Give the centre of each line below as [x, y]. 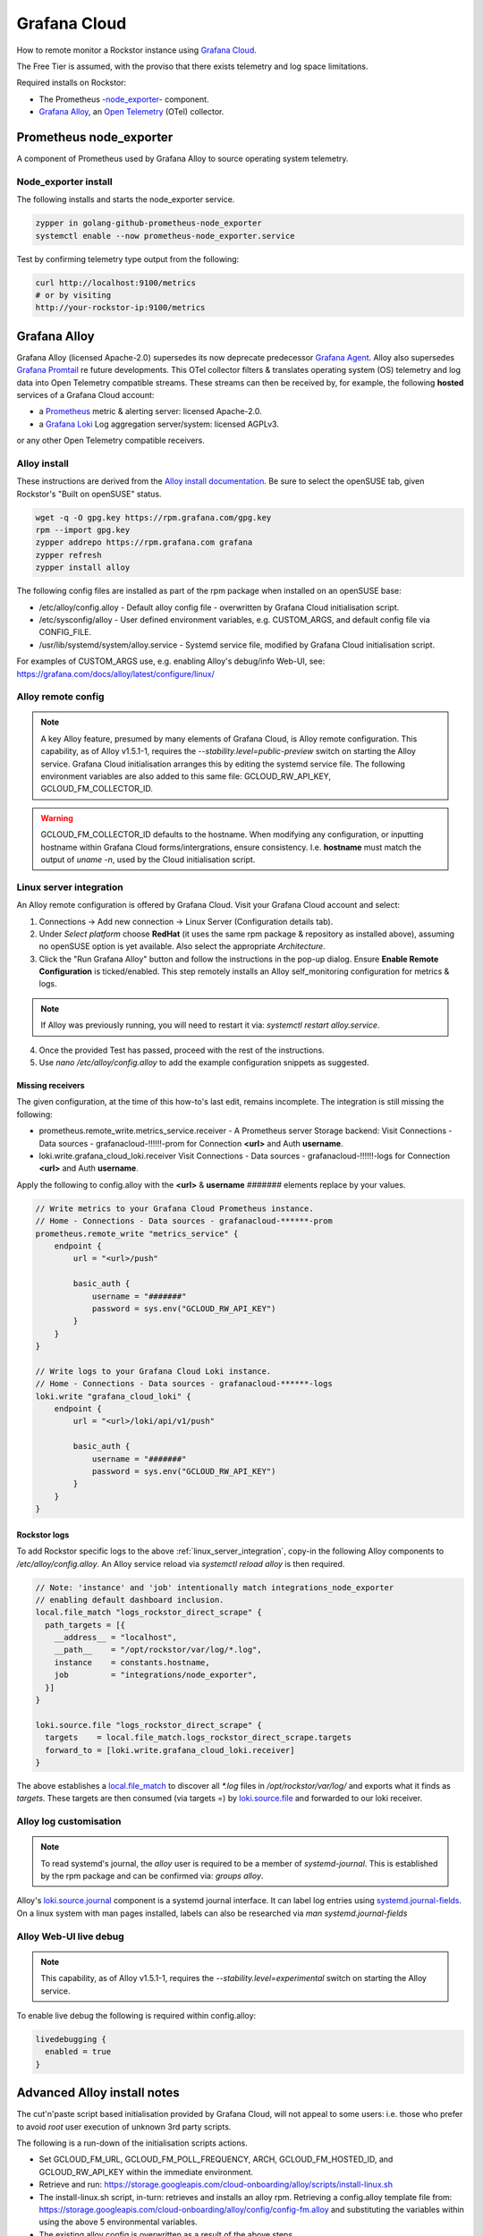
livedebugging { [71, 2039]
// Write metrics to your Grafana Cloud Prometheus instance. [174, 1208]
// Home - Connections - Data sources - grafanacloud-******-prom [184, 1221]
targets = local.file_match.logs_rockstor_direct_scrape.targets [199, 1738]
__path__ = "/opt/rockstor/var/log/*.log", [158, 1650]
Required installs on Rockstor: [72, 83]
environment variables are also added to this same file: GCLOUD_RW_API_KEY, [186, 776]
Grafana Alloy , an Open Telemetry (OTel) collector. [131, 112]
